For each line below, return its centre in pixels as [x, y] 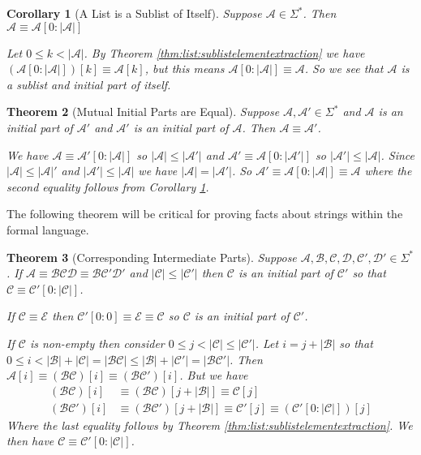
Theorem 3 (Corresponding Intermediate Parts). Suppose [152, 257]
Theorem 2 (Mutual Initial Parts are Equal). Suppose [143, 112]
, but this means [185, 69]
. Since [397, 155]
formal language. [48, 229]
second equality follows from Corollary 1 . [108, 186]
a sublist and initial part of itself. [89, 84]
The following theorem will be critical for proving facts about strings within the [205, 214]
